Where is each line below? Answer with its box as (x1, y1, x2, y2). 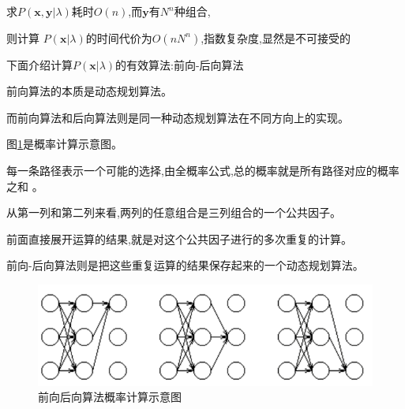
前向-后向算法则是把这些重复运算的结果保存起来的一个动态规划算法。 (6, 257, 364, 273)
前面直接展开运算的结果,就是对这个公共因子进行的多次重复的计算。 (6, 230, 352, 247)
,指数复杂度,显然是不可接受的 (201, 29, 351, 46)
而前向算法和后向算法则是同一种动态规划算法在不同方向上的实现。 (6, 109, 349, 125)
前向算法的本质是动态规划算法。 (6, 83, 172, 99)
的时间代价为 (85, 29, 152, 46)
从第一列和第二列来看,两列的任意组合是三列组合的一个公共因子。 (6, 204, 341, 221)
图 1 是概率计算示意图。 (6, 136, 122, 152)
